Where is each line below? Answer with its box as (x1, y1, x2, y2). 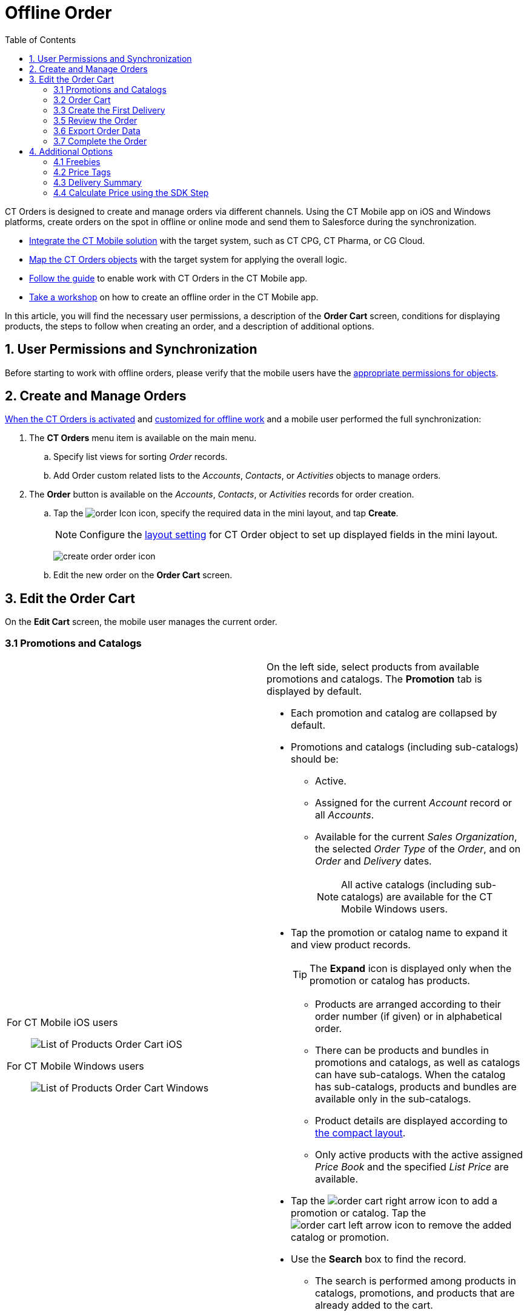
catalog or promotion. (291, 1231, 389, 1244)
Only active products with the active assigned (315, 1149, 523, 1161)
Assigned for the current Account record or (315, 797, 512, 809)
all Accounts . (315, 809, 374, 822)
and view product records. (291, 939, 411, 951)
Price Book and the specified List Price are (315, 1161, 509, 1173)
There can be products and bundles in (315, 1044, 489, 1057)
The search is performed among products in (315, 1275, 516, 1287)
